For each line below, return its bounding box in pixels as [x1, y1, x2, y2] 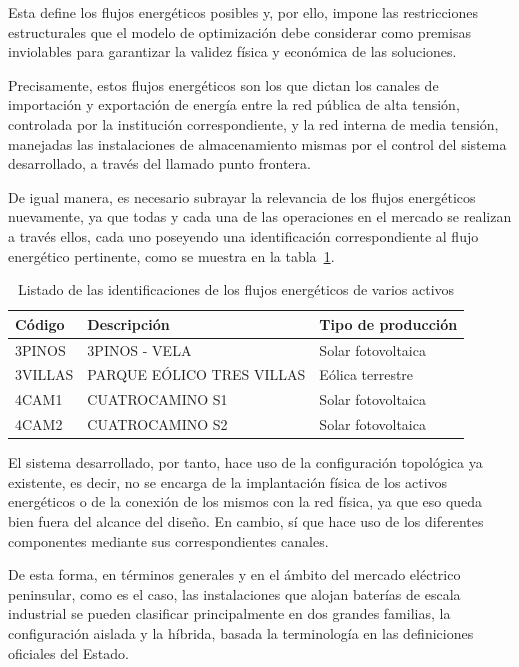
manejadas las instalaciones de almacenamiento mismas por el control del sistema [8, 133, 507, 154]
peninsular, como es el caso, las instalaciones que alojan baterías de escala [8, 583, 461, 604]
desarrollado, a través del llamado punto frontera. [8, 153, 311, 174]
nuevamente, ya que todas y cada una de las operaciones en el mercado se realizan [8, 206, 512, 227]
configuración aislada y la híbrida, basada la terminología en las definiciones [8, 622, 474, 643]
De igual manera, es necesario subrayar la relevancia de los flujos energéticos [8, 186, 476, 207]
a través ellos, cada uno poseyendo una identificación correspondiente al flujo [8, 225, 479, 246]
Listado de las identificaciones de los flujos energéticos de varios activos [18, 279, 455, 300]
